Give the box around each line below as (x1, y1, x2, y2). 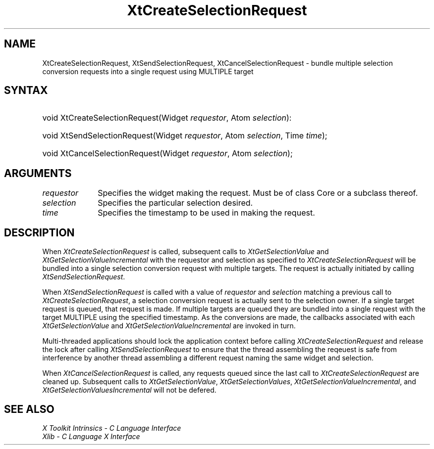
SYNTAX (4, 84, 48, 97)
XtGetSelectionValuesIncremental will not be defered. (42, 386, 217, 395)
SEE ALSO (4, 403, 54, 415)
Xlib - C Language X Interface (42, 432, 140, 441)
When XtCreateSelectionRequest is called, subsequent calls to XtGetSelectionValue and (42, 247, 329, 256)
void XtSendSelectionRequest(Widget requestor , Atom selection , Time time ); (42, 131, 327, 141)
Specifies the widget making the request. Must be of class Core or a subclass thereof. (98, 188, 418, 198)
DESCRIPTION (4, 226, 75, 239)
